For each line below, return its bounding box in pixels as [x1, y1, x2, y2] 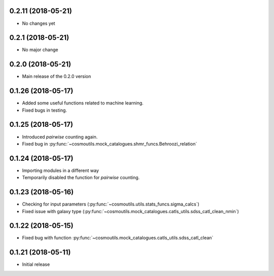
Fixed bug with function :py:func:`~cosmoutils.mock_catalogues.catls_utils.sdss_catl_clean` [22, 235, 214, 241]
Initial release [22, 261, 50, 267]
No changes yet [22, 20, 55, 26]
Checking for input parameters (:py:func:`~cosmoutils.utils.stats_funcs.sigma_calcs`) [22, 201, 200, 208]
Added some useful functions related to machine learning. [22, 100, 144, 106]
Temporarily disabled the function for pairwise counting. [22, 175, 140, 181]
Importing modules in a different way [22, 167, 99, 174]
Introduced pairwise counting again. [22, 133, 98, 140]
